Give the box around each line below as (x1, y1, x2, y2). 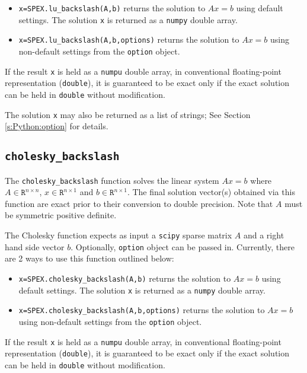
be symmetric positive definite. (5, 209, 117, 221)
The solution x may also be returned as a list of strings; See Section (5, 108, 251, 120)
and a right (243, 229, 284, 241)
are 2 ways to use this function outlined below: (5, 252, 174, 264)
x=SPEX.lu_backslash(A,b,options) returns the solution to (18, 33, 239, 46)
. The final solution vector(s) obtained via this (127, 186, 295, 198)
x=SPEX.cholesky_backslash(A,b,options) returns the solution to (18, 304, 265, 316)
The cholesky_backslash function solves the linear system (5, 174, 219, 186)
